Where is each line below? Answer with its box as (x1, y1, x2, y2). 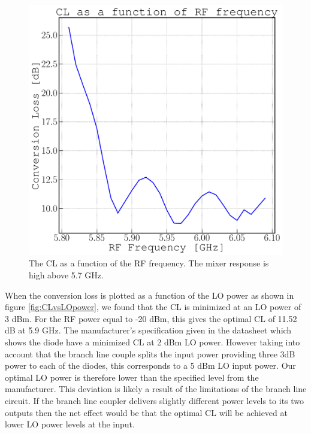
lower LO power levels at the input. (5, 418, 135, 430)
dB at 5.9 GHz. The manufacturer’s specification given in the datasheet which (5, 324, 292, 336)
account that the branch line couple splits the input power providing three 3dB (5, 347, 295, 360)
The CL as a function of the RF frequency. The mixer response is (29, 257, 269, 269)
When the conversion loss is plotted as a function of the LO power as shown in (5, 289, 294, 301)
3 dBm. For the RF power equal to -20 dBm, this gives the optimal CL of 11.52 (5, 312, 297, 324)
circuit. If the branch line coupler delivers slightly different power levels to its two (5, 394, 304, 406)
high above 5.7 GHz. (29, 268, 104, 281)
